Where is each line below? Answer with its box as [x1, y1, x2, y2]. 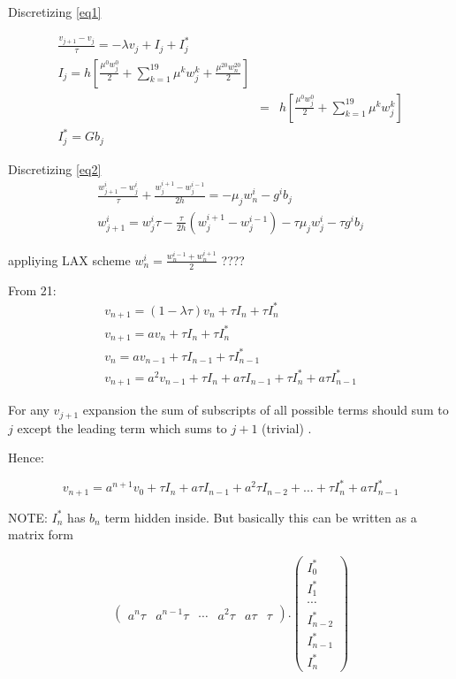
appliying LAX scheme [8, 250, 131, 269]
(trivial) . [262, 418, 312, 437]
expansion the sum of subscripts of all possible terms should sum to [82, 401, 449, 419]
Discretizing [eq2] [8, 159, 102, 178]
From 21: [8, 280, 57, 299]
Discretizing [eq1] [8, 3, 102, 20]
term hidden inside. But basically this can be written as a [104, 507, 417, 526]
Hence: [8, 448, 44, 467]
